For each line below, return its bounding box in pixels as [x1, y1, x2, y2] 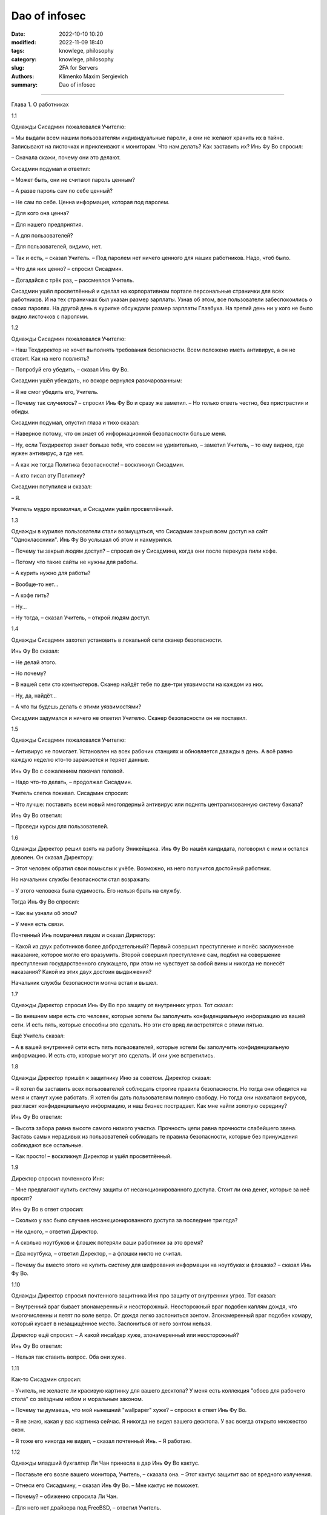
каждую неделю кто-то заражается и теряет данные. [11, 756, 150, 764]
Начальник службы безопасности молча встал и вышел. [11, 979, 158, 987]
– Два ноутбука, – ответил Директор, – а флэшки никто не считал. [11, 1250, 182, 1257]
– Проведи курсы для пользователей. [11, 823, 109, 830]
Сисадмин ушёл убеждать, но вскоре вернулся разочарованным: [11, 377, 182, 384]
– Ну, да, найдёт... [11, 691, 57, 699]
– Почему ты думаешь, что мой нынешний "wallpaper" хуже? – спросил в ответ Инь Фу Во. [11, 1407, 247, 1414]
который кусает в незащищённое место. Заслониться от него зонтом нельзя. [11, 1320, 212, 1327]
